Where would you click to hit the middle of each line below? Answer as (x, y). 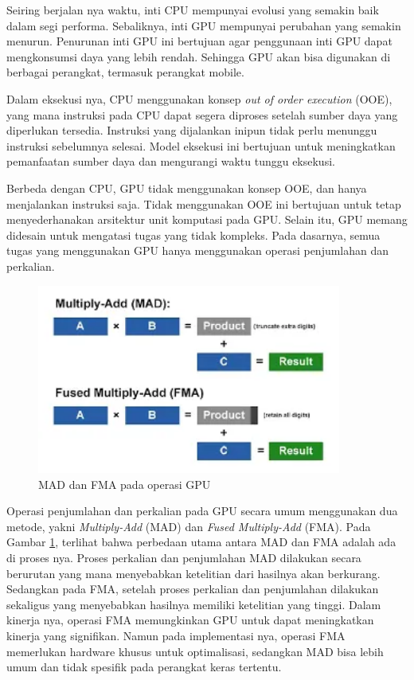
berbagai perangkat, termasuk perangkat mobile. (125, 72)
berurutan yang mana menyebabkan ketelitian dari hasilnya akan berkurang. (193, 573)
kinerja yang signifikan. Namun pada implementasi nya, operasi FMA (176, 635)
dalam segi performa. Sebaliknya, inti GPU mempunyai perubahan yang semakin (204, 25)
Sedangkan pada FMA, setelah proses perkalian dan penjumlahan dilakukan (193, 589)
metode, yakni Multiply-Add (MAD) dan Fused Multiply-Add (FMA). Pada (189, 526)
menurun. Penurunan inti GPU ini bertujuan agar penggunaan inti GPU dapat (199, 41)
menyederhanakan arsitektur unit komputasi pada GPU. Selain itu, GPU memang (207, 219)
